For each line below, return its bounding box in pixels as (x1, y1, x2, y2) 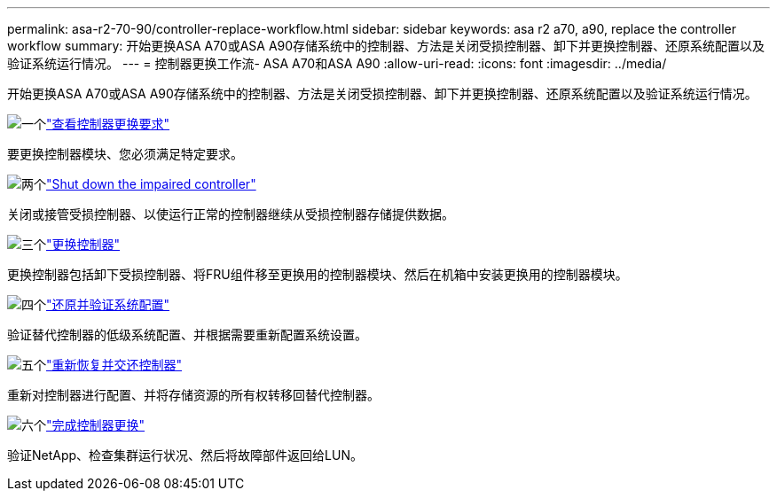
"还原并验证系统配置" (46, 297, 170, 312)
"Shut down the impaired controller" (46, 176, 256, 191)
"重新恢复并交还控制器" (46, 357, 183, 372)
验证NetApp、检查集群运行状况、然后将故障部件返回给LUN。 (7, 447, 363, 463)
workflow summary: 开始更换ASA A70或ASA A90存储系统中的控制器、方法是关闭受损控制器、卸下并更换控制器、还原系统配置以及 (7, 38, 765, 53)
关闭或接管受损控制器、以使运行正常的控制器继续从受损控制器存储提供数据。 (7, 206, 454, 222)
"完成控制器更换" (46, 417, 145, 432)
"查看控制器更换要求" (46, 116, 170, 131)
